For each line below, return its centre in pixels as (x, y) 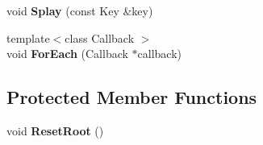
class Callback (100, 37)
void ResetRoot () (55, 130)
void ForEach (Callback (67, 54)
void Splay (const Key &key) (80, 10)
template (28, 37)
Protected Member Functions (132, 97)
